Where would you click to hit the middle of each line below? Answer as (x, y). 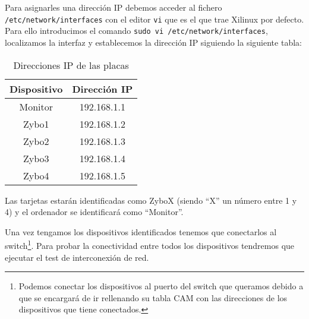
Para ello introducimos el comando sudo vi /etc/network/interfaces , (136, 31)
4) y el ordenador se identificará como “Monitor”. (94, 212)
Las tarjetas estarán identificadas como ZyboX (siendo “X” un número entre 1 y (151, 200)
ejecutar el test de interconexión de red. (77, 257)
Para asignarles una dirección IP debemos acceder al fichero (113, 7)
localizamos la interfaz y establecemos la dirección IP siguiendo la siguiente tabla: (153, 42)
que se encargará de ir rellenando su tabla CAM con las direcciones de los (153, 297)
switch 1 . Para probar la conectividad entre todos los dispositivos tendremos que (150, 244)
